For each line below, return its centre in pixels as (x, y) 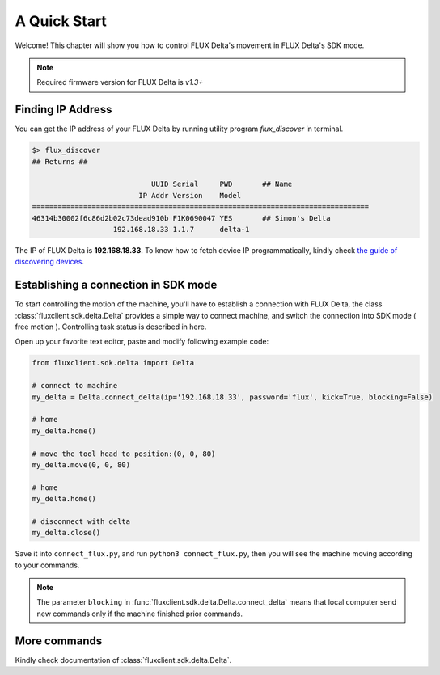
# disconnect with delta (81, 521)
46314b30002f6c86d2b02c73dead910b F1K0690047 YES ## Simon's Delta (181, 218)
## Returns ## (60, 161)
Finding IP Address (63, 110)
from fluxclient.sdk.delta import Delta (113, 363)
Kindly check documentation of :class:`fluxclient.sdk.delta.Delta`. (123, 660)
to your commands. (47, 565)
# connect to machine (75, 386)
